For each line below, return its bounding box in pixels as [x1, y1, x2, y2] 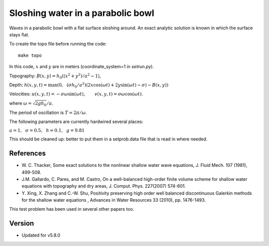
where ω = [9, 100, 32, 106]
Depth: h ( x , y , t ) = [9, 82, 47, 88]
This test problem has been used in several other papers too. [9, 206, 134, 212]
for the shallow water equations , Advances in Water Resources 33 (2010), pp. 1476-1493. [21, 197, 206, 203]
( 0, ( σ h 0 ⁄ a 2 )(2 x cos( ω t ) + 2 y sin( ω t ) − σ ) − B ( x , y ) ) [57, 81, 169, 89]
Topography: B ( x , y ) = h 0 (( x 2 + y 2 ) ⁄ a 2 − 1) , [9, 72, 101, 80]
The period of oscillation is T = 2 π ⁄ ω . [9, 110, 87, 116]
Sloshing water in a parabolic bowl [9, 7, 154, 18]
